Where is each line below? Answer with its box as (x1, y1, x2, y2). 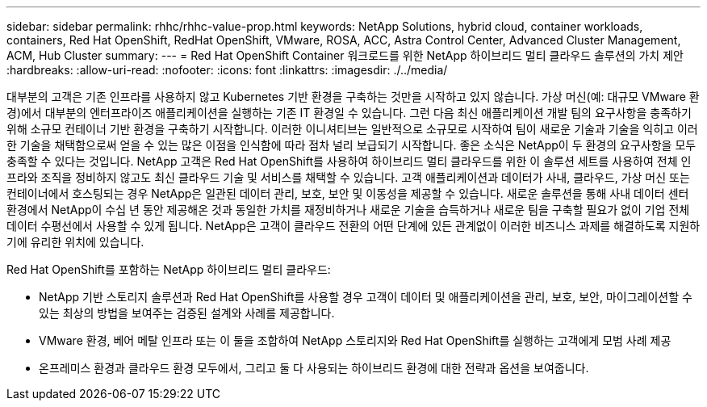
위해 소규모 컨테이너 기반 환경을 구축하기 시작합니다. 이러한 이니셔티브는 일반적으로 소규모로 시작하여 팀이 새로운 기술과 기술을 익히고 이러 (6, 122, 698, 136)
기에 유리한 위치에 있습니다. (6, 235, 144, 249)
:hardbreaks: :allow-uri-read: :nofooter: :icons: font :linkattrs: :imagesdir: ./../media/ (6, 63, 448, 77)
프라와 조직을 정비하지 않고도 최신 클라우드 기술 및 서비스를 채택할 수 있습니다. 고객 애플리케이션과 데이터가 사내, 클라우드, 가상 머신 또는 (6, 170, 690, 184)
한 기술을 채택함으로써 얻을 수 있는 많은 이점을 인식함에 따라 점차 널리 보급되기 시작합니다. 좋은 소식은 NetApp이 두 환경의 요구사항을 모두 (6, 138, 697, 152)
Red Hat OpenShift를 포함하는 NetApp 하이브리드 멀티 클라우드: (6, 262, 331, 276)
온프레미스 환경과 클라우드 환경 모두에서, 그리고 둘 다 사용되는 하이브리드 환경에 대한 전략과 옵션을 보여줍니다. (39, 361, 589, 375)
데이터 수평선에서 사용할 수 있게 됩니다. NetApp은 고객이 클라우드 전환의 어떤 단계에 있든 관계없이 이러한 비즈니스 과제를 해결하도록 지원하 (6, 219, 701, 233)
